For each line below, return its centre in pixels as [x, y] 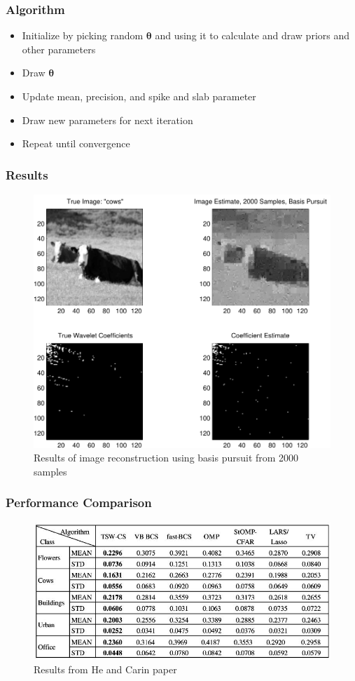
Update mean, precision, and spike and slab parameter [139, 96]
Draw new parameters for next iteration [107, 120]
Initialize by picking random [83, 35]
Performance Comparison [79, 503]
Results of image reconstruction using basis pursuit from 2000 [166, 458]
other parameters [59, 49]
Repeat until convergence [76, 143]
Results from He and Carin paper [105, 669]
